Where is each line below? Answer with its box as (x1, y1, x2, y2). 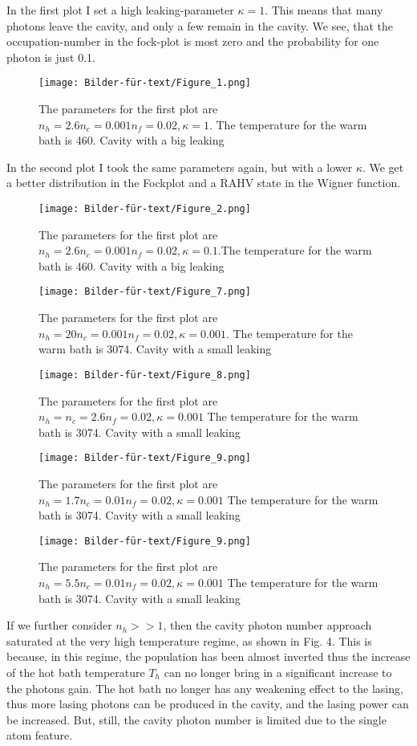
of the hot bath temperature (6, 663, 145, 680)
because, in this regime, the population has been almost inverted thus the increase (6, 648, 411, 665)
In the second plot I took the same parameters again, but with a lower (6, 158, 353, 175)
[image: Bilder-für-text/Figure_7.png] (38, 286, 251, 298)
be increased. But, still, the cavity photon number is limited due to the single (6, 711, 387, 728)
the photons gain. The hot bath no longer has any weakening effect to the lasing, (6, 679, 403, 696)
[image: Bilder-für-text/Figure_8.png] (38, 369, 251, 381)
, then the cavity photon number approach (163, 617, 372, 634)
